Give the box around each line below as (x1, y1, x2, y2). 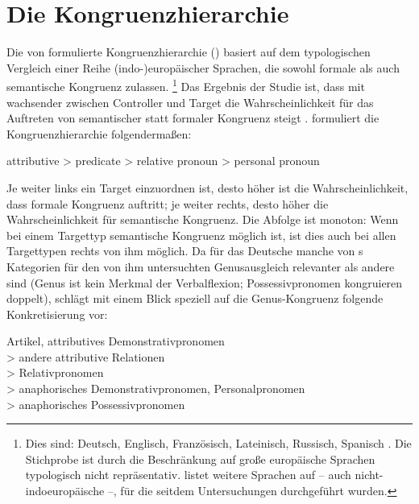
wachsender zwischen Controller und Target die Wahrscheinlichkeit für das (6, 93, 374, 110)
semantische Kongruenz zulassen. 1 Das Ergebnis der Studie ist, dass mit (6, 76, 365, 94)
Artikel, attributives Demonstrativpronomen (6, 333, 225, 349)
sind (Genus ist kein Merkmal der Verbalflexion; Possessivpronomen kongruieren (6, 274, 403, 291)
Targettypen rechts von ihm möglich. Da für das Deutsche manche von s (6, 242, 363, 259)
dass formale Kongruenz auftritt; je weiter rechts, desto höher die (6, 195, 329, 212)
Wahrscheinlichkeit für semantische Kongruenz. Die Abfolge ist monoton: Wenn (6, 211, 399, 228)
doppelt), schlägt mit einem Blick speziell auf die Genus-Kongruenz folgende (6, 290, 384, 307)
